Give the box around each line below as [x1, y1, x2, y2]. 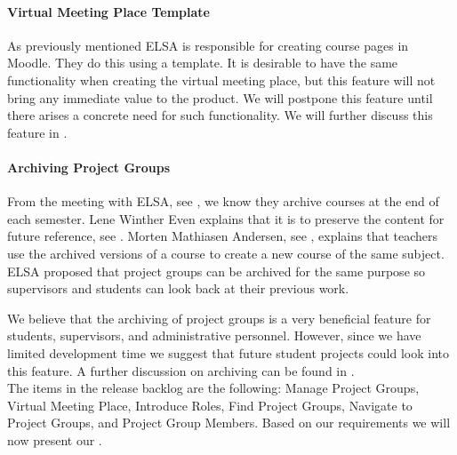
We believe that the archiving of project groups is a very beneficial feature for [7, 308, 431, 327]
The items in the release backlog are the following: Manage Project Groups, [7, 379, 420, 397]
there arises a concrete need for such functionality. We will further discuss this [7, 106, 433, 124]
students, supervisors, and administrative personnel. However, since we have [7, 326, 421, 345]
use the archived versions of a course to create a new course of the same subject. [7, 243, 445, 262]
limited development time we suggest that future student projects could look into [7, 343, 449, 362]
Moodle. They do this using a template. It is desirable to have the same [7, 53, 398, 72]
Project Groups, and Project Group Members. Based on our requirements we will [7, 413, 451, 432]
